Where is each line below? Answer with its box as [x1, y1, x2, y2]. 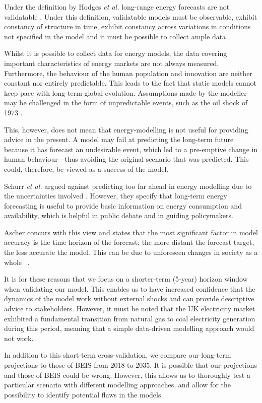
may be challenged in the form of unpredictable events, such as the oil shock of [4, 97, 248, 108]
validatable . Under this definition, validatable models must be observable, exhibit [4, 11, 257, 22]
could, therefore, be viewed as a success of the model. [4, 163, 169, 174]
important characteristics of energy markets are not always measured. [4, 57, 219, 68]
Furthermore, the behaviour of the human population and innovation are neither [4, 68, 252, 78]
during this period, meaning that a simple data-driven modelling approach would [4, 323, 254, 333]
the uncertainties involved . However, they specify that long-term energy [4, 190, 227, 201]
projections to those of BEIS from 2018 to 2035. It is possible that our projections [4, 360, 257, 370]
